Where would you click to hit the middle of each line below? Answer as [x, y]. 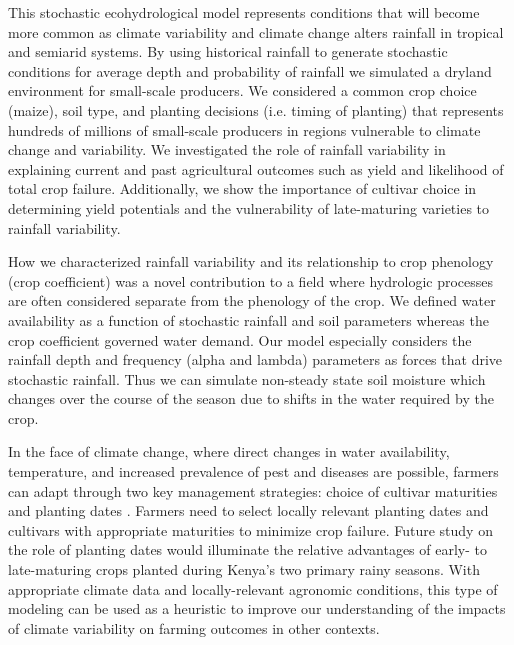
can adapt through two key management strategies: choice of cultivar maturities [253, 490]
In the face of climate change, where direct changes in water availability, [229, 451]
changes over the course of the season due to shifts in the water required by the [251, 398]
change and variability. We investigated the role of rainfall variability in [227, 149]
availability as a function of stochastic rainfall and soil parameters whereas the [248, 319]
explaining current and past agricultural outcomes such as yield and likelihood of [256, 168]
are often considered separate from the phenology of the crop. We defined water [252, 300]
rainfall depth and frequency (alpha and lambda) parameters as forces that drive [255, 359]
